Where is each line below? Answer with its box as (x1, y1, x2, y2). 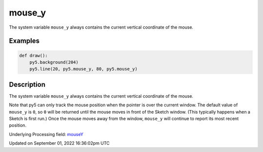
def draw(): (19, 52, 48, 58)
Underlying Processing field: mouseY (9, 131, 84, 137)
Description (9, 80, 46, 88)
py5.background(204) (29, 59, 79, 65)
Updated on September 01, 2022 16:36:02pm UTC (9, 140, 110, 146)
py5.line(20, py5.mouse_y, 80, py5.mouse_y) (29, 66, 138, 72)
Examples (9, 37, 40, 45)
